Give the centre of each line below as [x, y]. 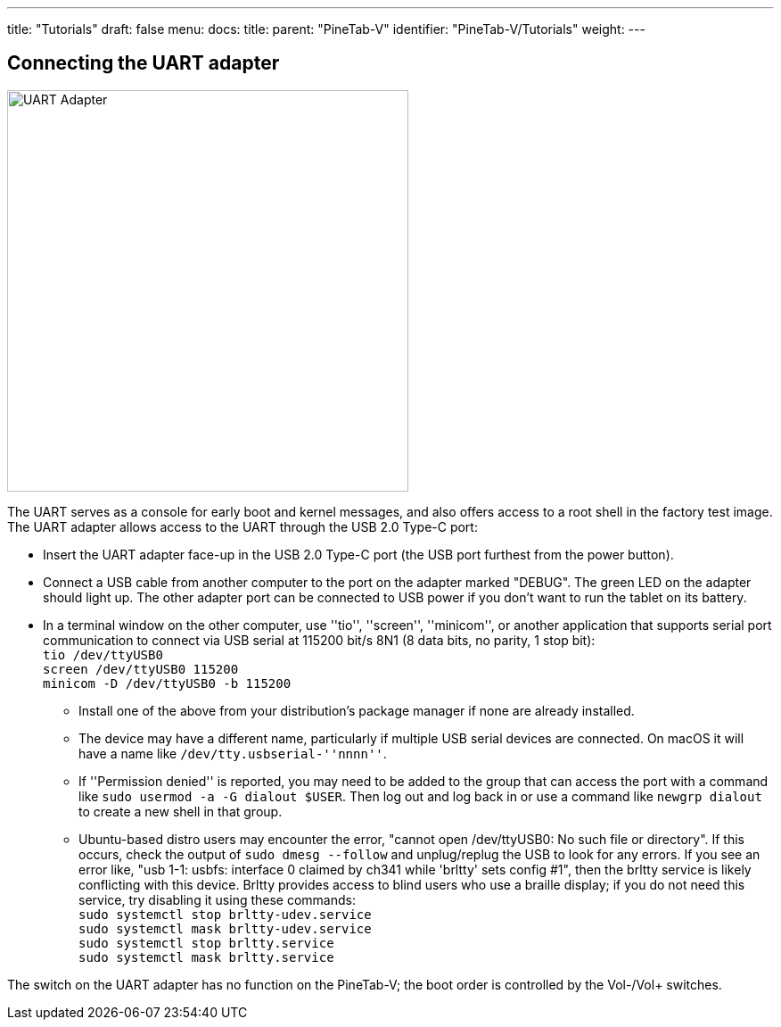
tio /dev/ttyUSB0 [103, 654]
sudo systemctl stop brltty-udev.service [225, 914]
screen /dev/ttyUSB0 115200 [141, 669]
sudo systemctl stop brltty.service [206, 943]
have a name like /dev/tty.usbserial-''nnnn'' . [233, 753]
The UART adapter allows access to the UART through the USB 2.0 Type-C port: [243, 526]
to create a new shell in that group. [181, 811]
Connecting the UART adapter [144, 63]
